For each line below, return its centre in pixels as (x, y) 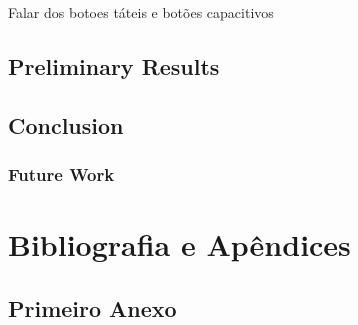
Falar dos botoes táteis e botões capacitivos (141, 12)
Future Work (61, 174)
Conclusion (66, 124)
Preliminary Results (114, 65)
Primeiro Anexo (92, 307)
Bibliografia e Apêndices (179, 244)
